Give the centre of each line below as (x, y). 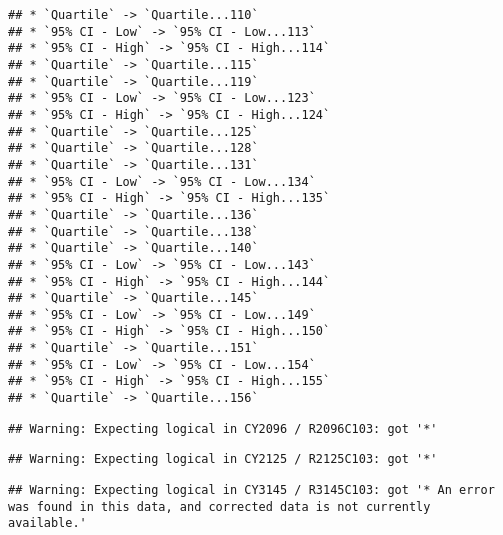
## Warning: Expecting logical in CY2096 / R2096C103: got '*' (223, 428)
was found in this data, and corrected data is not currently (219, 506)
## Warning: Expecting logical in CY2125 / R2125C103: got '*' (223, 459)
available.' (47, 523)
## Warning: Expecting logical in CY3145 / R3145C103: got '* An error (251, 490)
